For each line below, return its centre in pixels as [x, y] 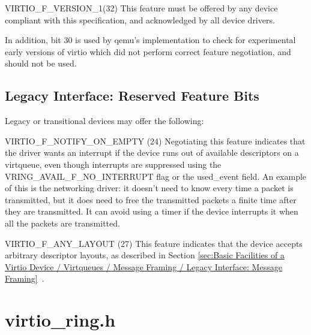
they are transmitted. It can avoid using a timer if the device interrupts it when [152, 211]
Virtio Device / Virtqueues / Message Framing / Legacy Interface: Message [143, 266]
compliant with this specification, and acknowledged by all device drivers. [140, 19]
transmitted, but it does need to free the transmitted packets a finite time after [151, 199]
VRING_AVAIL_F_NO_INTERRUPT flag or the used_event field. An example [156, 176]
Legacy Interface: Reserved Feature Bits [132, 96]
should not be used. [41, 63]
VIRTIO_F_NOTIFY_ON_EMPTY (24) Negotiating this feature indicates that [155, 141]
